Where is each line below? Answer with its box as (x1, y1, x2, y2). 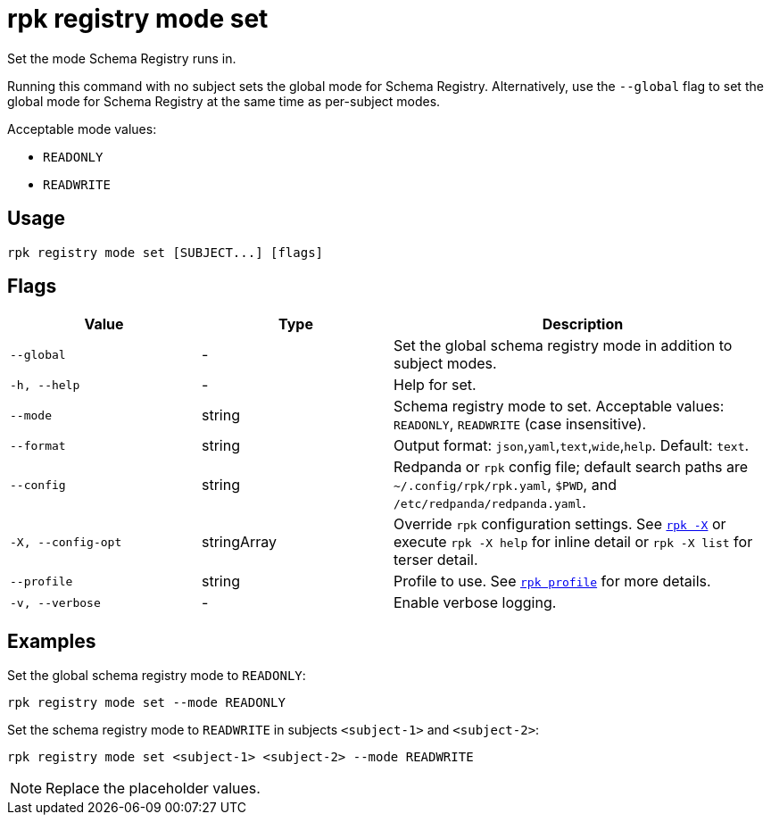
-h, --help (10, 378, 80, 392)
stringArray (202, 533, 278, 552)
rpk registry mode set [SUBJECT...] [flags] (7, 245, 324, 260)
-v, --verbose (10, 595, 101, 610)
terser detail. (394, 551, 478, 569)
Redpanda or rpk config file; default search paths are (394, 458, 749, 477)
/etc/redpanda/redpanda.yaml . (394, 494, 586, 512)
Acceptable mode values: (7, 120, 157, 137)
